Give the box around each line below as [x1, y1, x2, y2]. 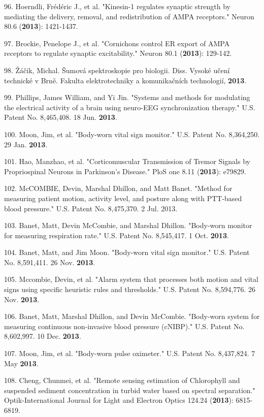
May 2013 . [4, 358, 39, 368]
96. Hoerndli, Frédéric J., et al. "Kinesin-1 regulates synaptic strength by [4, 1, 230, 11]
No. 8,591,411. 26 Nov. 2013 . [4, 256, 95, 267]
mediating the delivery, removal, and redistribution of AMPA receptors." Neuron [4, 11, 254, 21]
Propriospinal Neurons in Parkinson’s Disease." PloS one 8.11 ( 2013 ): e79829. [4, 166, 246, 176]
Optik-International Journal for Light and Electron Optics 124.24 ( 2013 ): [4, 395, 234, 405]
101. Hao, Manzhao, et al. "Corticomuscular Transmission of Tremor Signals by [4, 156, 250, 167]
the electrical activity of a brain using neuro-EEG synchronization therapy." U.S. [4, 102, 255, 112]
